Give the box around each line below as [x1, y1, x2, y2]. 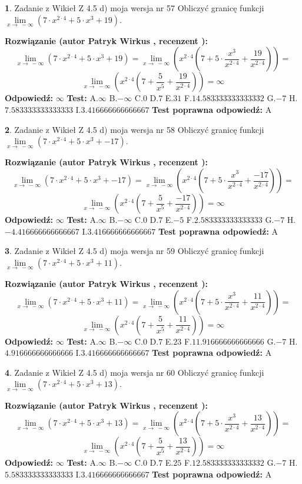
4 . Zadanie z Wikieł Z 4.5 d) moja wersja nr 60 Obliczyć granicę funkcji [5, 366, 264, 378]
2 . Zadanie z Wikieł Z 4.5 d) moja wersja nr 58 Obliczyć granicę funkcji [5, 123, 264, 135]
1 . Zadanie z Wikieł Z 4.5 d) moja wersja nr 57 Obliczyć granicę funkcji [5, 2, 264, 14]
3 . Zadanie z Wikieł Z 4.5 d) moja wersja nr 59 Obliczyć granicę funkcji [5, 245, 264, 257]
